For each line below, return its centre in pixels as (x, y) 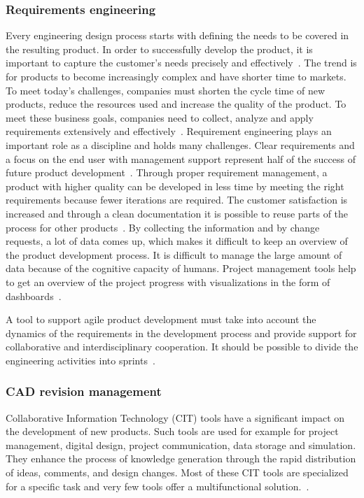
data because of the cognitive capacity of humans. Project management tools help (181, 268)
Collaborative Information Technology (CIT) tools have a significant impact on (175, 417)
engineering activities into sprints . (80, 360)
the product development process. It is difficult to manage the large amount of (174, 254)
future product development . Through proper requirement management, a (167, 172)
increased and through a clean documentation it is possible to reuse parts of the (177, 213)
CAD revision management (84, 391)
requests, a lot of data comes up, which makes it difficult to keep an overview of (177, 241)
